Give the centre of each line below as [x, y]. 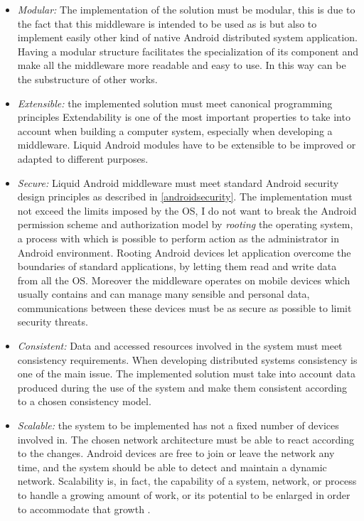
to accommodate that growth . [84, 509]
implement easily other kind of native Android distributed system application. [187, 37]
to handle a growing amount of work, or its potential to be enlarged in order [184, 495]
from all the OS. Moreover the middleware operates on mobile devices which [184, 280]
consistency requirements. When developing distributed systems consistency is [187, 359]
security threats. [53, 322]
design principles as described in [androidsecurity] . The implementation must [185, 197]
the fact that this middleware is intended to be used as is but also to [167, 23]
